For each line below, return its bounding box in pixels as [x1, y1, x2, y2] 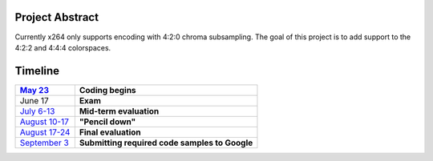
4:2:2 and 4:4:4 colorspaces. [14, 42, 111, 52]
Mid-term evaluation [79, 105, 160, 116]
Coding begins [79, 84, 136, 95]
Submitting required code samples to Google [79, 137, 253, 148]
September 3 [19, 137, 70, 148]
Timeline [14, 64, 60, 78]
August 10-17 [19, 116, 70, 127]
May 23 [19, 84, 50, 95]
